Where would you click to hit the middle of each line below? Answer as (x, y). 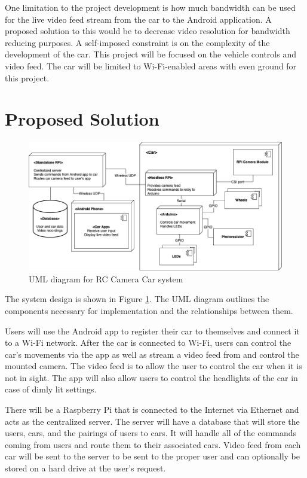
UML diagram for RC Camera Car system (106, 278)
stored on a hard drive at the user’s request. (85, 468)
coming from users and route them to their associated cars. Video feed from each (153, 444)
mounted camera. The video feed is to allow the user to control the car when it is (153, 366)
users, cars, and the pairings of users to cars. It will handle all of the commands (151, 433)
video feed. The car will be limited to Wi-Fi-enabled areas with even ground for (151, 66)
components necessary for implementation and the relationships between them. (149, 310)
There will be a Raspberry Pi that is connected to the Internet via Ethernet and (152, 410)
